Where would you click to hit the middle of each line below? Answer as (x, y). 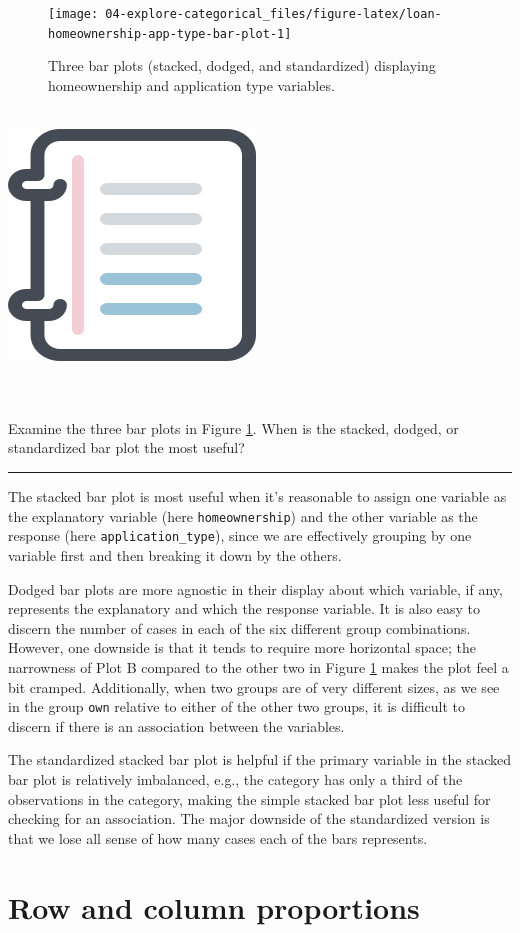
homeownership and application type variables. (191, 84)
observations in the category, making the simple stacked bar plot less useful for (249, 798)
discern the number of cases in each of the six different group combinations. (239, 627)
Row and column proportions (214, 906)
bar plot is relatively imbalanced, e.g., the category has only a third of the (235, 778)
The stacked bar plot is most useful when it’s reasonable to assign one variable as (257, 496)
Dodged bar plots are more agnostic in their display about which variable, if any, (255, 588)
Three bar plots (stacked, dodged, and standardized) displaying (242, 65)
